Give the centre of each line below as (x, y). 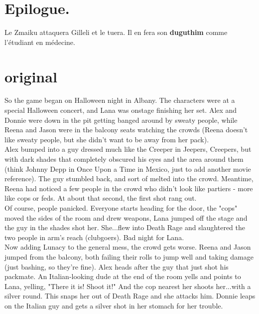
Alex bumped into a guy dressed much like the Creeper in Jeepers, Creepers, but (128, 149)
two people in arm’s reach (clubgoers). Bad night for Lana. (94, 237)
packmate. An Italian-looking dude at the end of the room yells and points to (123, 276)
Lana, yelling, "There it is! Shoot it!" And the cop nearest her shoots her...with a (128, 286)
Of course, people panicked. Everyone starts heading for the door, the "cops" (121, 207)
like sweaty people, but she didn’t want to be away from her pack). (107, 139)
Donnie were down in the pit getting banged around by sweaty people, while (121, 120)
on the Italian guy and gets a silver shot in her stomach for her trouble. (114, 305)
